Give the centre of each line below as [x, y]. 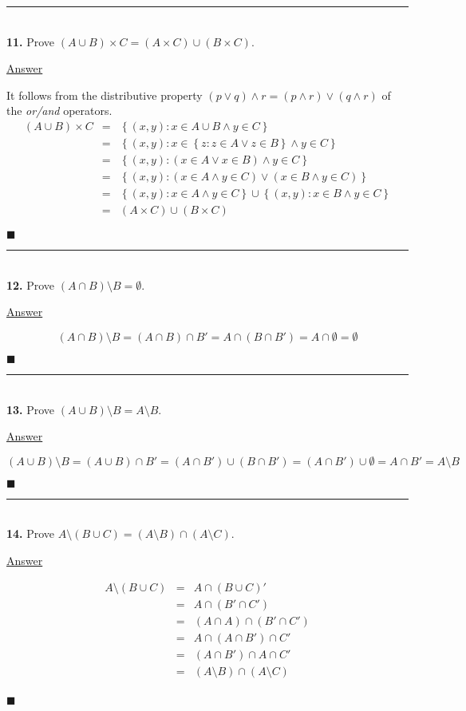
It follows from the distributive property [105, 95]
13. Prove [31, 409]
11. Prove [31, 41]
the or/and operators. [59, 111]
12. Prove [31, 284]
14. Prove [31, 533]
